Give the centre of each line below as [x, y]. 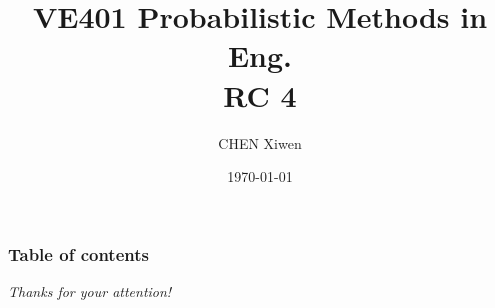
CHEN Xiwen [260, 142]
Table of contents [78, 253]
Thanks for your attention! [90, 290]
